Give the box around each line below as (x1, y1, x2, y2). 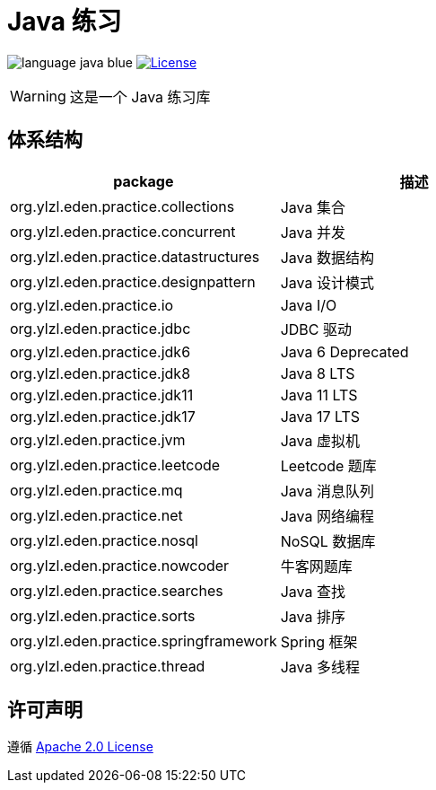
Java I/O (280, 295, 337, 314)
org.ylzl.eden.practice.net (10, 505, 183, 524)
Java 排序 (280, 607, 345, 626)
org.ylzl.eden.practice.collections (10, 197, 235, 215)
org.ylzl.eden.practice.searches (10, 581, 223, 600)
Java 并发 (280, 223, 345, 241)
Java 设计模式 (280, 273, 374, 292)
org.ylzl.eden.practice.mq (10, 480, 183, 499)
